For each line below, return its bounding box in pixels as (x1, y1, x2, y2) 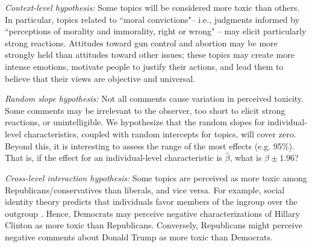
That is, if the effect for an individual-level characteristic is (5, 151, 222, 164)
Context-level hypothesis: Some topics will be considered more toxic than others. (5, 1, 300, 13)
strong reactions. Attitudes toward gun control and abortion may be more (5, 36, 278, 49)
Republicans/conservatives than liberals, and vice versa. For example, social (5, 183, 285, 196)
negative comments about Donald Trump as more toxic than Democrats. (5, 230, 273, 243)
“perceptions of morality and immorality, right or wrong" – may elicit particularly (5, 25, 307, 37)
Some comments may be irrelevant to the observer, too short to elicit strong (5, 104, 285, 116)
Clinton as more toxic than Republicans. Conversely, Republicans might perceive (5, 219, 302, 231)
